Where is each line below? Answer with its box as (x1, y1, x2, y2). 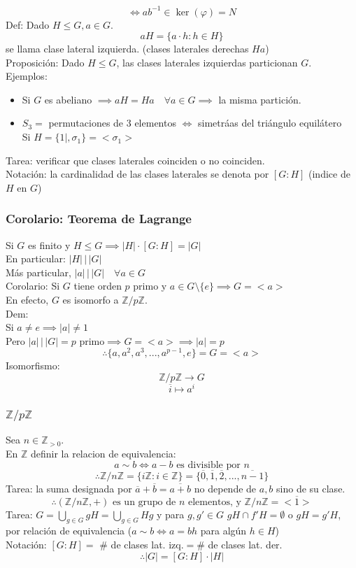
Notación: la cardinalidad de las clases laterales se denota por (6, 166, 269, 181)
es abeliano (44, 92, 92, 106)
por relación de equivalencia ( (6, 523, 132, 538)
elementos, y (188, 497, 241, 507)
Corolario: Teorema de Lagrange (6, 210, 192, 227)
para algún (200, 523, 247, 538)
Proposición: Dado (6, 55, 85, 69)
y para (157, 506, 185, 521)
